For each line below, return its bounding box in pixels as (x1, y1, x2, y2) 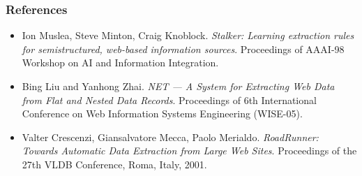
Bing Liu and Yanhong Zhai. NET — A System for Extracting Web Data (22, 79, 335, 93)
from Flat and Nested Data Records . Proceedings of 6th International (22, 92, 317, 107)
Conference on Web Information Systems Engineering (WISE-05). (22, 106, 303, 121)
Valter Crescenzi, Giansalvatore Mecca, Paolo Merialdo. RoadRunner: (22, 129, 319, 144)
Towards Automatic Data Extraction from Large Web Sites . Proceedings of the (22, 143, 357, 158)
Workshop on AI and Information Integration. (22, 55, 219, 70)
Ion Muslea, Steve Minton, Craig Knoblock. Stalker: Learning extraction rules (22, 28, 354, 43)
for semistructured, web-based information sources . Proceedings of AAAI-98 (22, 41, 345, 56)
